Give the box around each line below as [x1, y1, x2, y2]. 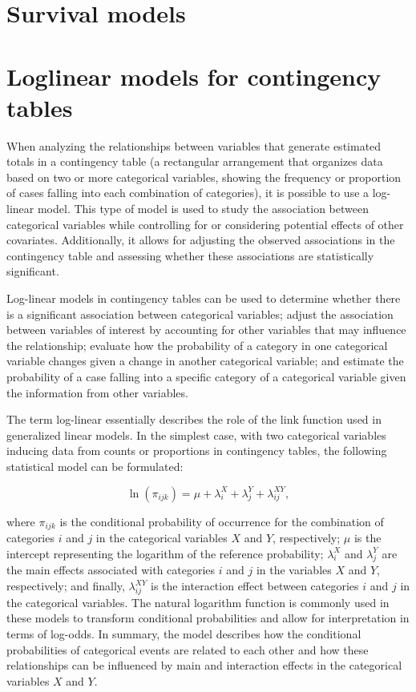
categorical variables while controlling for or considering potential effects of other [6, 215, 404, 232]
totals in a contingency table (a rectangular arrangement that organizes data [6, 153, 383, 170]
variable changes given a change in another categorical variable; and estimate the [6, 352, 404, 369]
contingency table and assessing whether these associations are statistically [6, 247, 374, 264]
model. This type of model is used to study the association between [37, 200, 369, 217]
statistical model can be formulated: [6, 457, 184, 474]
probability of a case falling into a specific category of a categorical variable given [6, 368, 406, 384]
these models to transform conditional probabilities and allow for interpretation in [6, 610, 410, 626]
